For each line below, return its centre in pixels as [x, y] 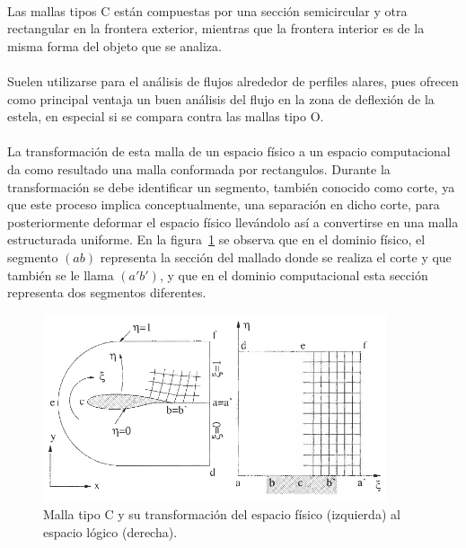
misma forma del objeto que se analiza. [114, 45]
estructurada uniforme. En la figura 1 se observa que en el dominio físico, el [216, 239]
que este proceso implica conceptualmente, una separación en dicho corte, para [224, 204]
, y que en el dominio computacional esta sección [294, 274]
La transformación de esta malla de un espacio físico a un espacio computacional [229, 151]
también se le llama [61, 274]
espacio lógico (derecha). [110, 531]
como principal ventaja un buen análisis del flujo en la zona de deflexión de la [221, 98]
